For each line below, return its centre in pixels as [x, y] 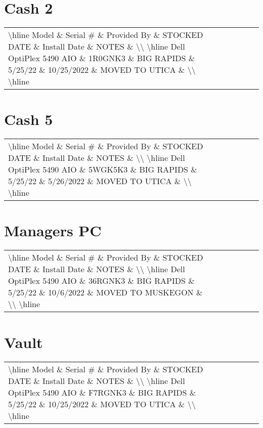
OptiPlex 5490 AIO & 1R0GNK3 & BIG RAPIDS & [102, 58]
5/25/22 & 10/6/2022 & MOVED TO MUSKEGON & [105, 292]
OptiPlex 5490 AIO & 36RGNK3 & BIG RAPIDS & [101, 281]
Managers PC [53, 230]
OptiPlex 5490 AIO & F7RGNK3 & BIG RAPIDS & [102, 392]
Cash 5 [29, 119]
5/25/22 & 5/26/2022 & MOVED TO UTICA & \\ [100, 181]
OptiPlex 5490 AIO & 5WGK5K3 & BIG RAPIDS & [103, 169]
